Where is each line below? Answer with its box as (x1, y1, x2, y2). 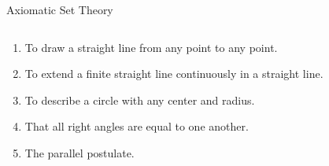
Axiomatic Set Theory (6, 2, 113, 17)
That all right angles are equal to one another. (24, 118, 249, 135)
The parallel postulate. (24, 144, 135, 160)
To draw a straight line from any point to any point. (24, 39, 278, 55)
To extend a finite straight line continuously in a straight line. (24, 65, 323, 82)
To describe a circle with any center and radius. (24, 91, 255, 108)
